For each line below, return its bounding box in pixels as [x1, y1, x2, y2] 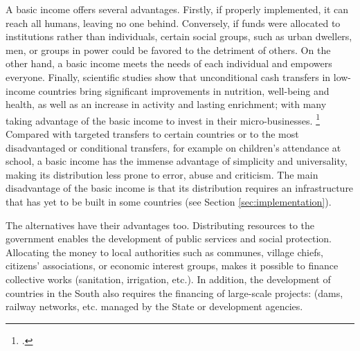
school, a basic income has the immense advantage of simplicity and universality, [6, 154, 348, 168]
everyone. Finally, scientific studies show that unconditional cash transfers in [6, 69, 331, 84]
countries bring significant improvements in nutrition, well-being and [38, 83, 330, 98]
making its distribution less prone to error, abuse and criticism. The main [6, 167, 318, 181]
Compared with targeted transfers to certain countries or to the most [6, 127, 299, 141]
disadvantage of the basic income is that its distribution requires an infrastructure [6, 181, 354, 195]
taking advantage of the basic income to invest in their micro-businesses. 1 [6, 111, 320, 127]
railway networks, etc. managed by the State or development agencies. [6, 299, 303, 314]
